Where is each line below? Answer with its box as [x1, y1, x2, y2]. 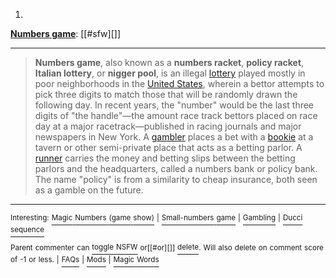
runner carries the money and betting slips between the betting [34, 152, 296, 164]
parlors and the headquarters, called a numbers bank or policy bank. [34, 163, 318, 174]
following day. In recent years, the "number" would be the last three [34, 99, 315, 111]
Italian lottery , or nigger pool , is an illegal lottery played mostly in [34, 67, 306, 79]
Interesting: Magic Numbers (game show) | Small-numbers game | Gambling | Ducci [10, 213, 303, 223]
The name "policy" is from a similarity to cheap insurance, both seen [34, 174, 318, 185]
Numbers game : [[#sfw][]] [10, 28, 121, 39]
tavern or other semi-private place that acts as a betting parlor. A [34, 142, 303, 153]
